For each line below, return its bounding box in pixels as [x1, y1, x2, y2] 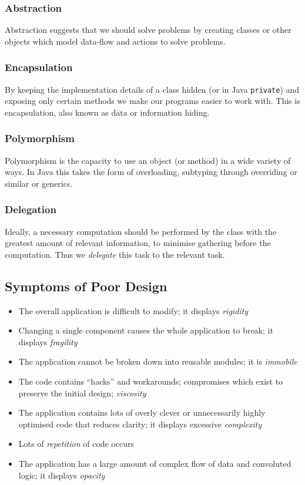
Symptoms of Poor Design [5, 277, 167, 295]
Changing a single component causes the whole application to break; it [18, 324, 273, 336]
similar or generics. [5, 177, 73, 189]
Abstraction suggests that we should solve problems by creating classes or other [5, 23, 291, 36]
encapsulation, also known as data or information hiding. [5, 106, 210, 118]
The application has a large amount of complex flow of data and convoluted [18, 457, 291, 470]
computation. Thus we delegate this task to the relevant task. [5, 248, 225, 260]
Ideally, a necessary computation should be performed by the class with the [5, 225, 277, 237]
